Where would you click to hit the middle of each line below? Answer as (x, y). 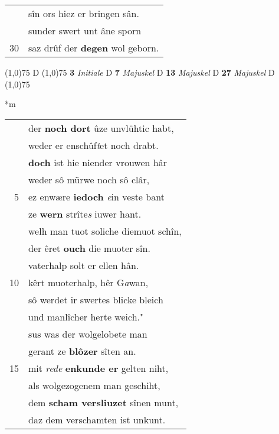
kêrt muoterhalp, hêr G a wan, (88, 282)
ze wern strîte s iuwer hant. (85, 213)
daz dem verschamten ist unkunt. (97, 419)
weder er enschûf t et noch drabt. (93, 145)
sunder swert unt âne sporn (85, 30)
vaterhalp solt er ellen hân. (84, 265)
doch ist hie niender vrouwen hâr (98, 162)
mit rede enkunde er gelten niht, (99, 368)
